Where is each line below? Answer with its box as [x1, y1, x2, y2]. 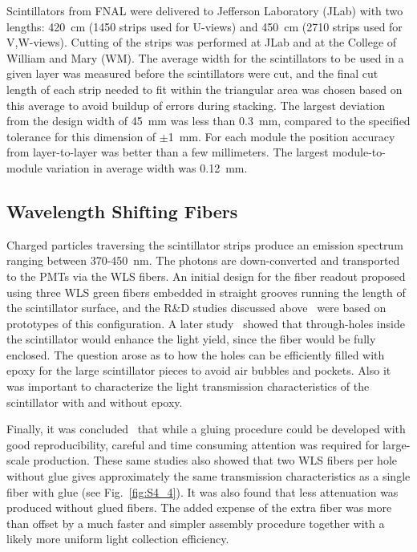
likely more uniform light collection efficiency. [6, 530, 229, 547]
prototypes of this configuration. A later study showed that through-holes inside [6, 315, 405, 331]
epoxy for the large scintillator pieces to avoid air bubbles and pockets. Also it [6, 362, 391, 379]
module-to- [332, 144, 386, 160]
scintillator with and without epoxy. [6, 393, 183, 410]
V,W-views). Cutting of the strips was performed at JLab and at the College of [6, 34, 397, 51]
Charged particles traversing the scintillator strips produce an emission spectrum [6, 236, 403, 253]
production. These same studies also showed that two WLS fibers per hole [33, 452, 397, 469]
